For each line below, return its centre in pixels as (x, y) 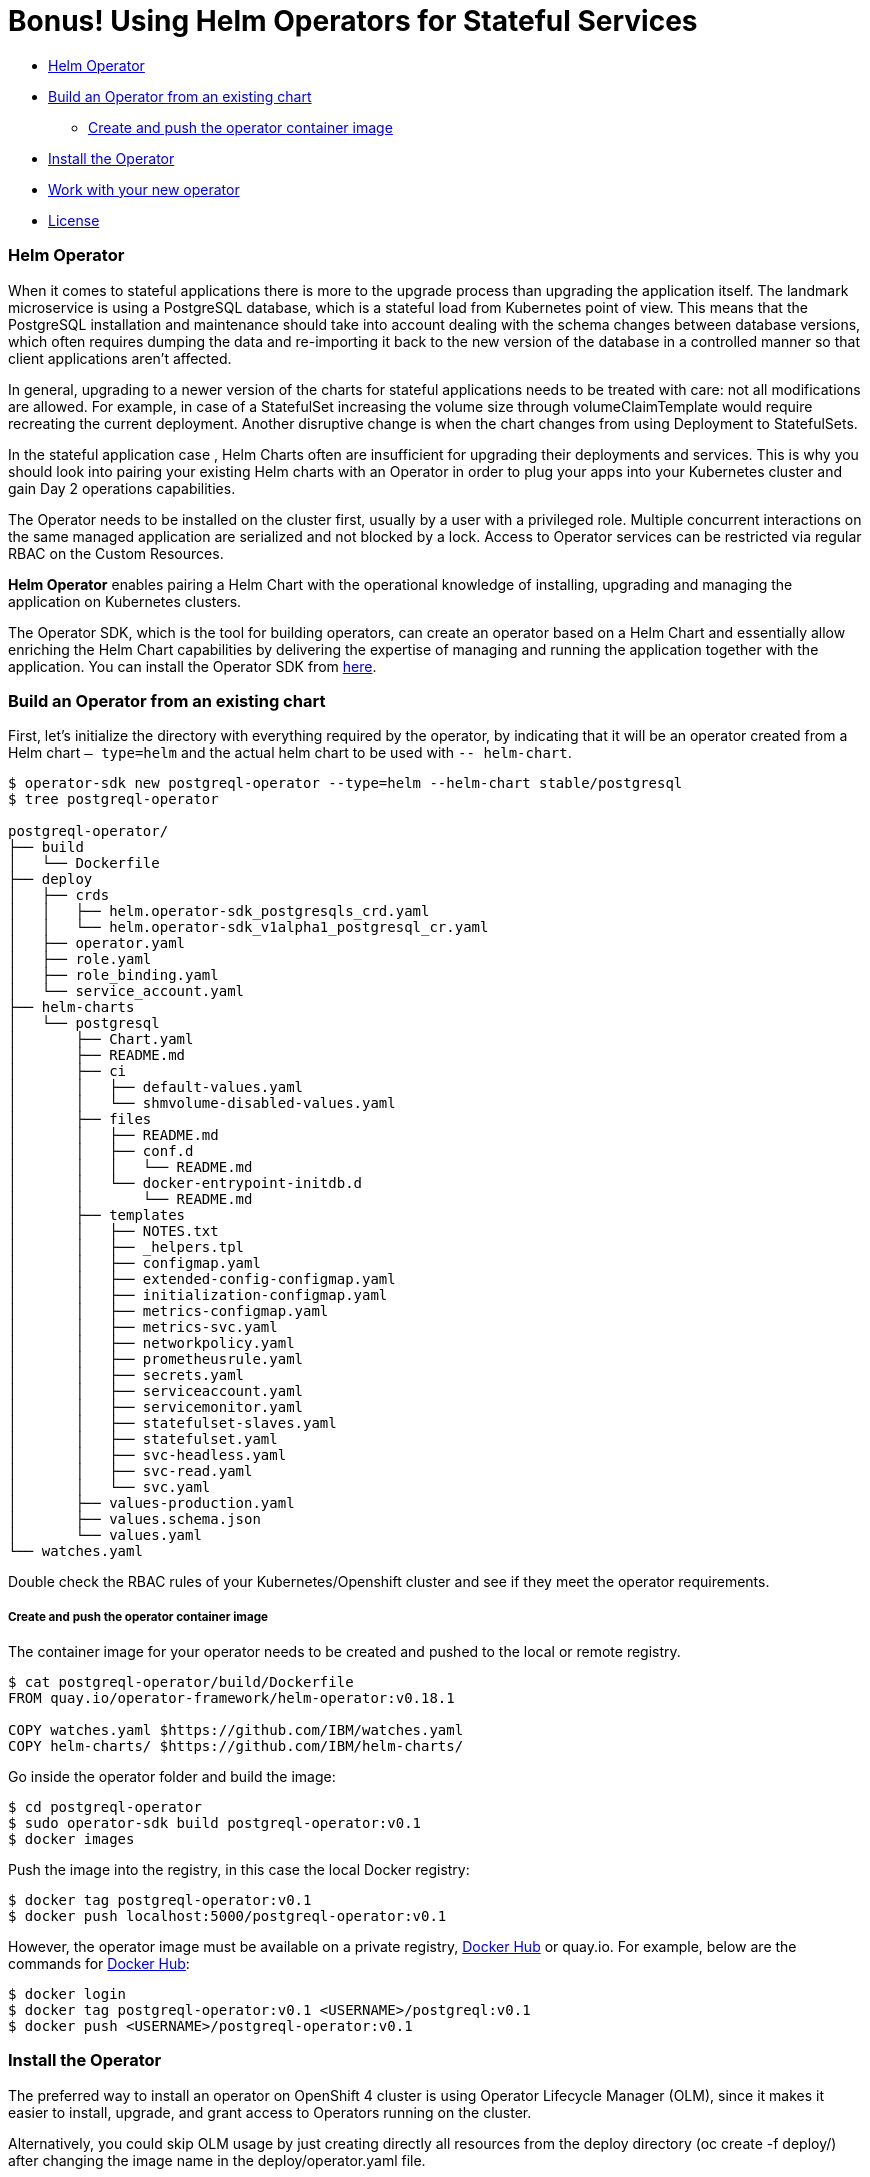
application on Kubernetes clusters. (125, 601)
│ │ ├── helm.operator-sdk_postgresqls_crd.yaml (219, 911)
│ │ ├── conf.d (101, 1151)
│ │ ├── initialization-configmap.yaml (198, 1295)
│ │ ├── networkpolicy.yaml (151, 1343)
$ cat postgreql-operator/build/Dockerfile (181, 1682)
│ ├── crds (59, 895)
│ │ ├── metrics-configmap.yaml (168, 1311)
